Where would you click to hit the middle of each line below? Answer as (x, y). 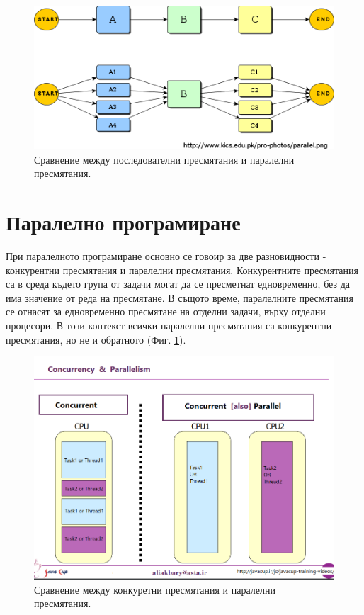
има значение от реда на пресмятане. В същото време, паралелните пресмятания (180, 297)
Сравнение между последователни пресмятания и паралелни (164, 159)
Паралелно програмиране (123, 222)
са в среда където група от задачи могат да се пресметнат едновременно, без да (178, 284)
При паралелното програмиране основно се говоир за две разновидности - (166, 256)
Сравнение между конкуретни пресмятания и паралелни (155, 589)
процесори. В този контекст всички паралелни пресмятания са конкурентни (169, 326)
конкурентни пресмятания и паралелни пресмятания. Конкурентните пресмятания (182, 270)
